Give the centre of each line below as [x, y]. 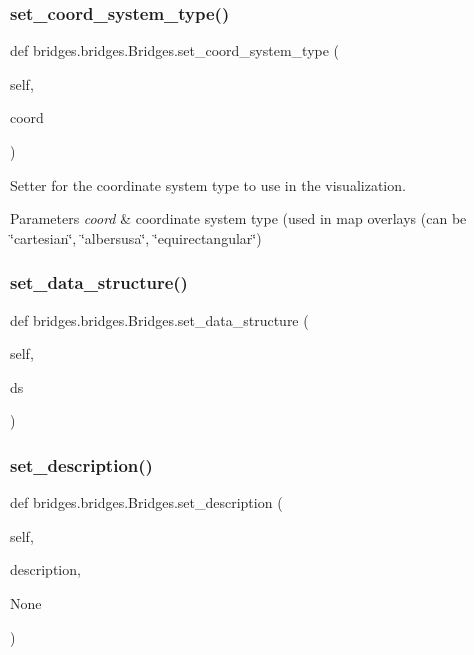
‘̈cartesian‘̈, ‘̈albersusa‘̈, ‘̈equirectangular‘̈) [136, 237]
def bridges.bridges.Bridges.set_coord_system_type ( [175, 50]
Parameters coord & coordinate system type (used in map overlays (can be [238, 218]
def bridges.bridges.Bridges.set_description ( [146, 502]
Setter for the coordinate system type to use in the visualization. [208, 184]
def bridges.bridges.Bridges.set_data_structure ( [159, 319]
